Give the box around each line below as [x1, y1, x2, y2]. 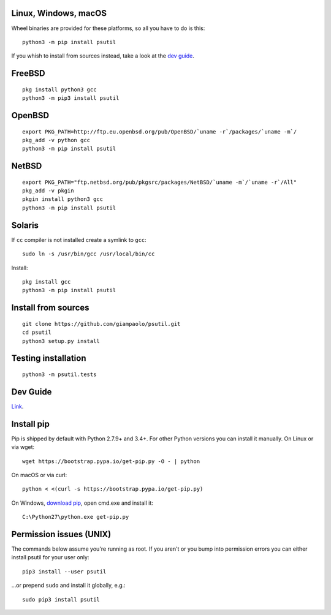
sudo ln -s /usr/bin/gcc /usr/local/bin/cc [22, 251, 155, 257]
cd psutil [22, 329, 51, 336]
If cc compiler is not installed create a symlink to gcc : [11, 236, 146, 243]
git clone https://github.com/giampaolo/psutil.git [22, 320, 181, 327]
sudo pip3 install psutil [22, 596, 101, 603]
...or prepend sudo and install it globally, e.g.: [11, 582, 126, 589]
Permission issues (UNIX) [11, 529, 112, 539]
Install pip [11, 418, 50, 429]
